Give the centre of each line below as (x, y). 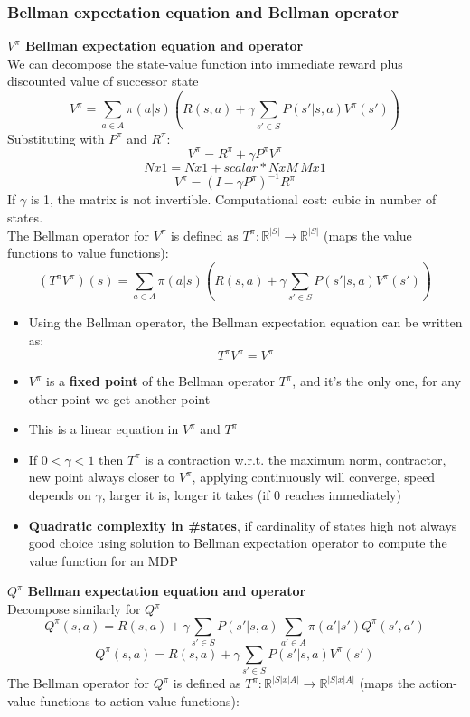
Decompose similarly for (74, 609)
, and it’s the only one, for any (377, 381)
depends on (60, 495)
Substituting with (56, 138)
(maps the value (367, 235)
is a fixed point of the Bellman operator (161, 381)
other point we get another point (119, 398)
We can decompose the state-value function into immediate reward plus (205, 63)
